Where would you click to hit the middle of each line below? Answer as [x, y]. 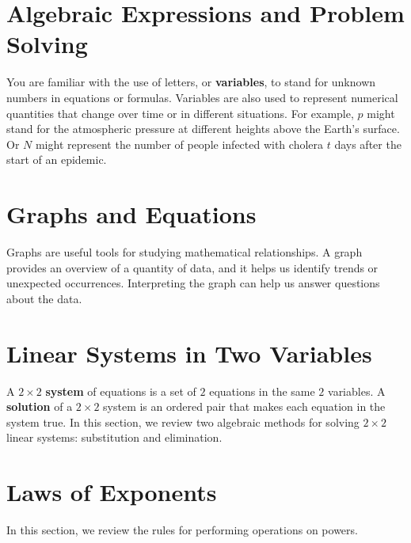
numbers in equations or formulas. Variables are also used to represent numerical [202, 97]
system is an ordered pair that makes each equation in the [244, 406]
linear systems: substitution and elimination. [114, 437]
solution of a [40, 406]
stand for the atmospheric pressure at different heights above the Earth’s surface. [203, 129]
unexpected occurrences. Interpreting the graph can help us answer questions [193, 283]
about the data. [44, 298]
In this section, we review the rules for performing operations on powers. [182, 530]
